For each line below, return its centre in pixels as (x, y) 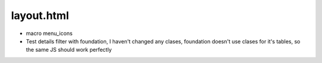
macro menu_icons (49, 33)
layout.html (40, 15)
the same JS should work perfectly (69, 50)
